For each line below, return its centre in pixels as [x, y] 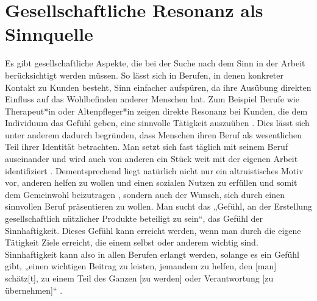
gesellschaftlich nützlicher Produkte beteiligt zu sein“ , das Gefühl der [134, 218]
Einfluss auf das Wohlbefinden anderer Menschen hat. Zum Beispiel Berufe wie [152, 99]
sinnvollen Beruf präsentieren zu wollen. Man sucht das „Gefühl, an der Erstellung [158, 206]
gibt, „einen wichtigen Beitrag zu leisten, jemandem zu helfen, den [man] [141, 266]
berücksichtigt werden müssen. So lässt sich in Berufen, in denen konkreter [144, 75]
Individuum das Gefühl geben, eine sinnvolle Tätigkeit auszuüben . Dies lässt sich [157, 123]
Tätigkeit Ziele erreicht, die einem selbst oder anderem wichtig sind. [132, 242]
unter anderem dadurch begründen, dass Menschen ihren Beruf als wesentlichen [153, 134]
